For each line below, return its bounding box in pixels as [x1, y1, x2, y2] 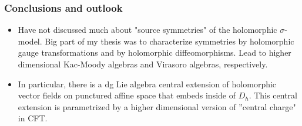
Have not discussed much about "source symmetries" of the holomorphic [18, 23, 277, 36]
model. [18, 35, 42, 47]
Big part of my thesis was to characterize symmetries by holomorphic [45, 35, 294, 47]
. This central [249, 89, 297, 101]
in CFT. [18, 112, 48, 124]
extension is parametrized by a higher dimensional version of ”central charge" [18, 100, 296, 113]
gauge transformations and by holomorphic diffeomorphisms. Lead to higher [18, 46, 291, 59]
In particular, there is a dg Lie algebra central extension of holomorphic [18, 77, 277, 90]
